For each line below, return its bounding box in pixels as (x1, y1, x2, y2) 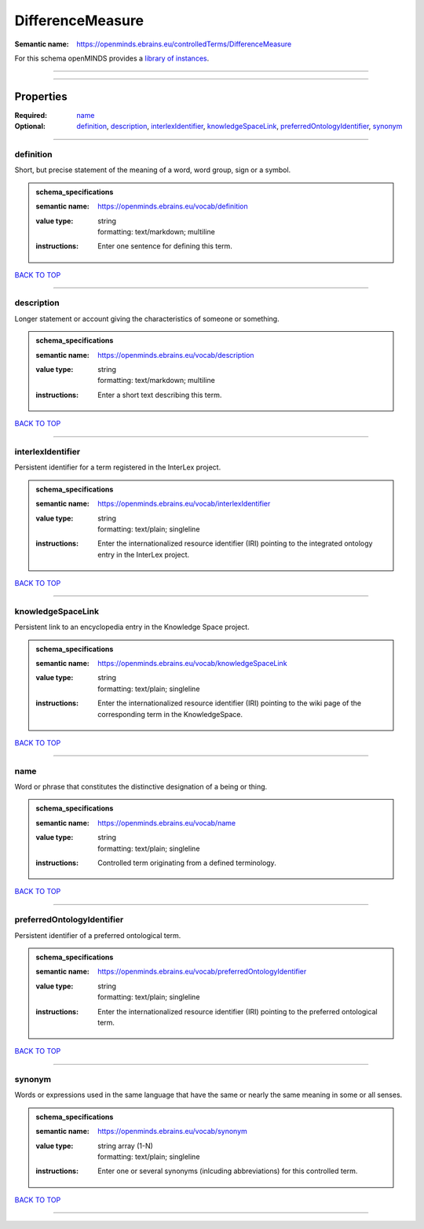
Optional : (14, 122, 46, 131)
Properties (14, 90, 68, 103)
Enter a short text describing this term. (97, 390, 222, 399)
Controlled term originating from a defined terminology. (97, 858, 276, 868)
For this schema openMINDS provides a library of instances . (14, 53, 210, 63)
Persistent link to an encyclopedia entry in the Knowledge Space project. (14, 622, 250, 632)
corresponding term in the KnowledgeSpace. (97, 709, 243, 719)
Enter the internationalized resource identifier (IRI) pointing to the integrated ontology (97, 539, 373, 548)
